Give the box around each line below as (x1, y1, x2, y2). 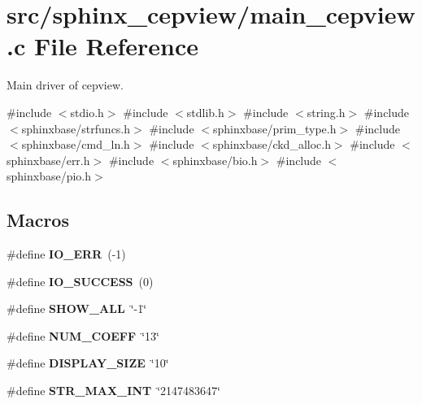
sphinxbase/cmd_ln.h (21, 136, 130, 153)
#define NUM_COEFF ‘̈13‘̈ (7, 327, 159, 344)
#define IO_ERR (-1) (7, 245, 126, 263)
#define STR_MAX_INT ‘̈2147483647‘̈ (7, 382, 220, 399)
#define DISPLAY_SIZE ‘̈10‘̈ (7, 354, 169, 371)
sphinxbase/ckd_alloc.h (212, 136, 331, 153)
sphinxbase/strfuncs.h (21, 119, 131, 137)
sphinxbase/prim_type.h (212, 119, 337, 137)
